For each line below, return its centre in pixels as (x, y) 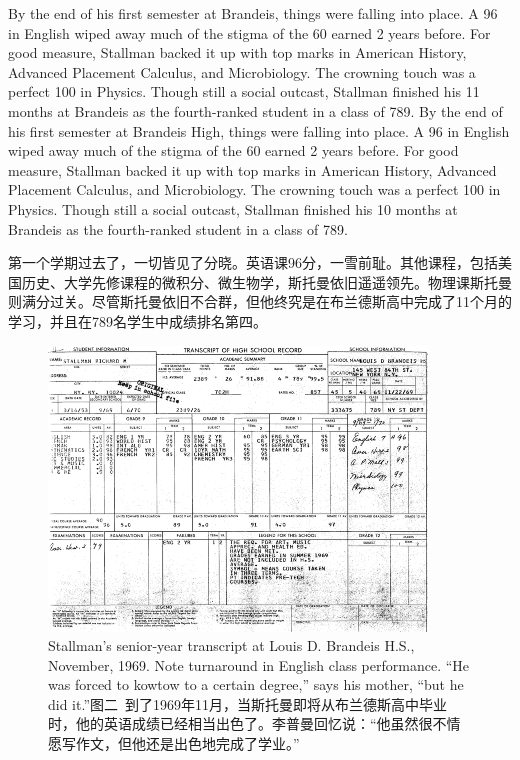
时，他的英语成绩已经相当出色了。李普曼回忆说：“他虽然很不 (247, 723)
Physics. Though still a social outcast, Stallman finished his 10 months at (233, 208)
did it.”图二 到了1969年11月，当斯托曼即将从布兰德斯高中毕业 (248, 703)
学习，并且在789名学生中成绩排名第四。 (137, 320)
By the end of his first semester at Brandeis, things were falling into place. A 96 (253, 13)
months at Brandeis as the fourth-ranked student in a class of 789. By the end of (255, 110)
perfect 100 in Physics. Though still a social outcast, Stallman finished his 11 (244, 91)
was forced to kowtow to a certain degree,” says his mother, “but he (256, 684)
